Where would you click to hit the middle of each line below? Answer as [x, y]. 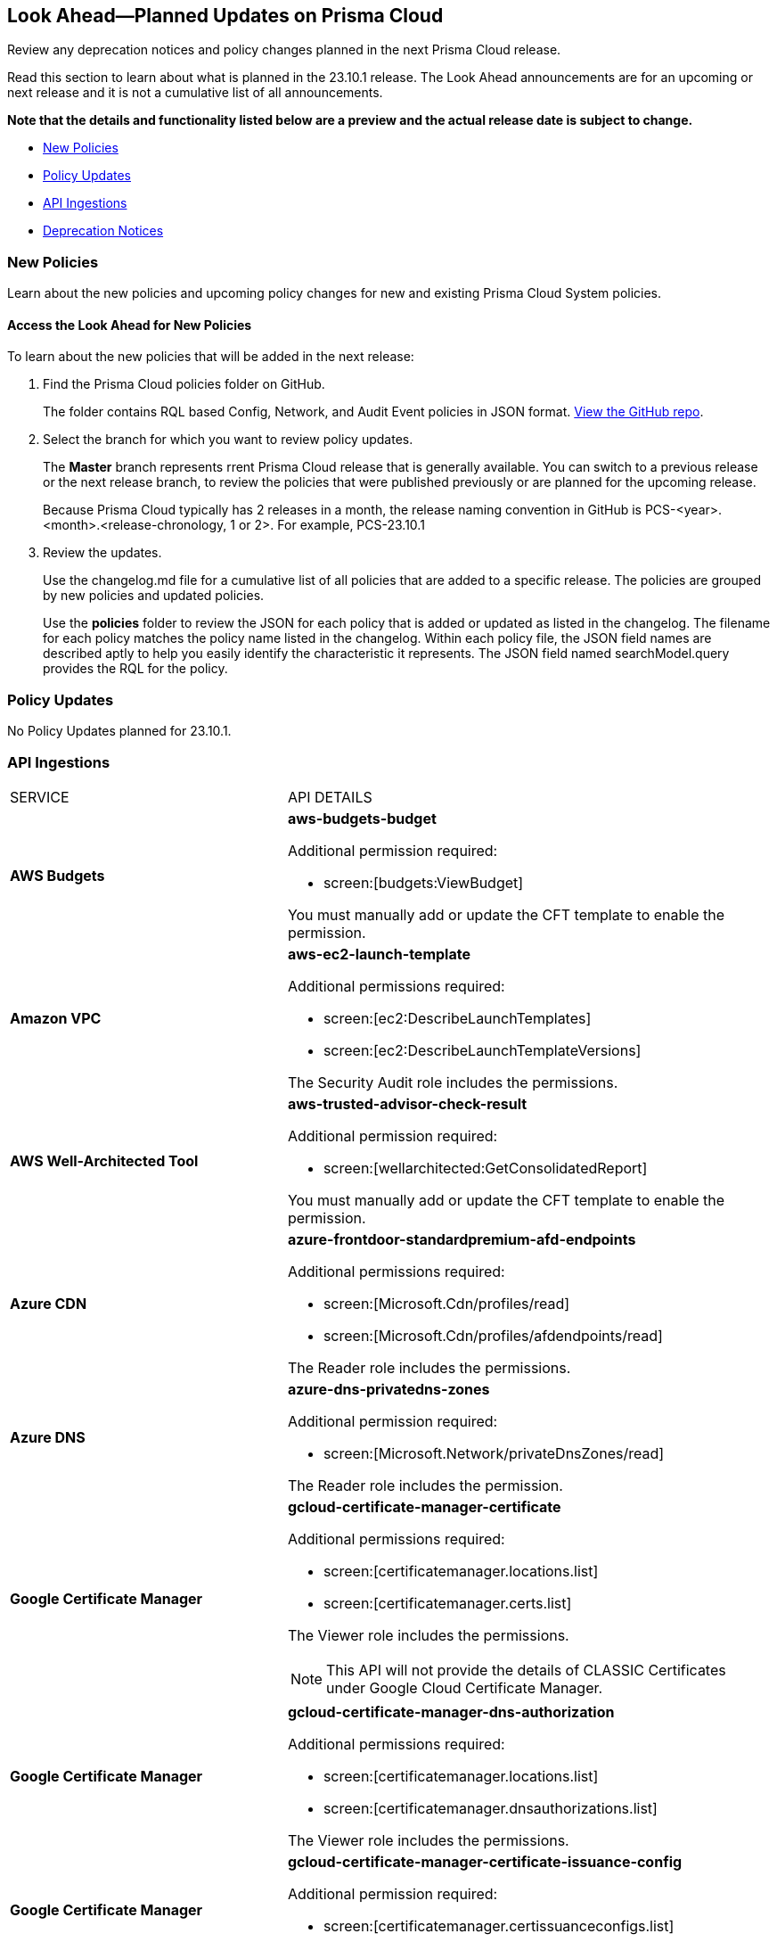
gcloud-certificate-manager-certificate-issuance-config [485, 1861]
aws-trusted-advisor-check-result [407, 1103]
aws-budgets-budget [362, 818]
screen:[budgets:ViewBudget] [423, 882]
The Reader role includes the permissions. [429, 1367]
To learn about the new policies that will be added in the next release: [211, 357]
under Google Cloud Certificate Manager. [464, 1687]
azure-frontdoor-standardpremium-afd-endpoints [462, 1239]
